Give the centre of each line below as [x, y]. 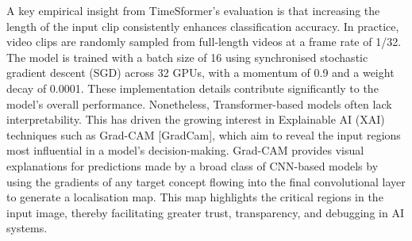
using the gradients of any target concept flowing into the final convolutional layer [206, 181]
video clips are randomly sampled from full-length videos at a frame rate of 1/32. [204, 42]
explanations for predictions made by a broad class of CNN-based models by [193, 165]
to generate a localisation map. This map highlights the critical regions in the [195, 197]
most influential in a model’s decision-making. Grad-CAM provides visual [185, 150]
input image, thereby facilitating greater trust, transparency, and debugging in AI [205, 212]
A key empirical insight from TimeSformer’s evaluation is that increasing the [193, 10]
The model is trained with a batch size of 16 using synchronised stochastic [187, 57]
